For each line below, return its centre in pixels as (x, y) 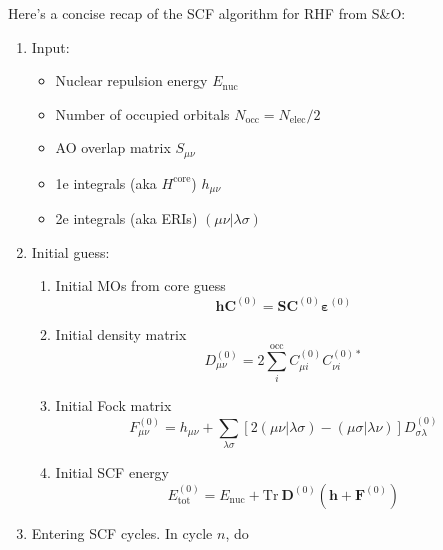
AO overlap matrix (113, 147)
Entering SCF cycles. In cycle (122, 532)
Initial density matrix (121, 333)
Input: (50, 46)
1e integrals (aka (106, 182)
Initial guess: (70, 251)
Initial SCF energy (112, 471)
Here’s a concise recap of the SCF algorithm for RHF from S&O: (207, 13)
